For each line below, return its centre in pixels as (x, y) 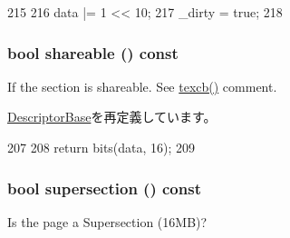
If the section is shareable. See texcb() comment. (142, 86)
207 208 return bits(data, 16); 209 (101, 147)
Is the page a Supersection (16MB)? (107, 221)
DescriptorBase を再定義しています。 (112, 117)
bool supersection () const (104, 188)
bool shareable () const (93, 52)
